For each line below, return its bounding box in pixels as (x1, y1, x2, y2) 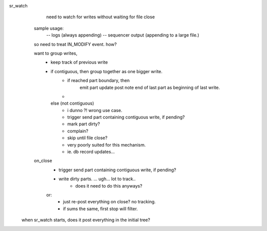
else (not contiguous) (50, 100, 94, 106)
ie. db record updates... (67, 149, 115, 155)
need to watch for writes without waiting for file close (46, 14, 155, 20)
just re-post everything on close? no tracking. (63, 199, 156, 205)
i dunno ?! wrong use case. (67, 107, 123, 113)
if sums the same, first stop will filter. (63, 205, 138, 212)
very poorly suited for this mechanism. (67, 142, 146, 148)
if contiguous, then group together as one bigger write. (50, 68, 163, 74)
